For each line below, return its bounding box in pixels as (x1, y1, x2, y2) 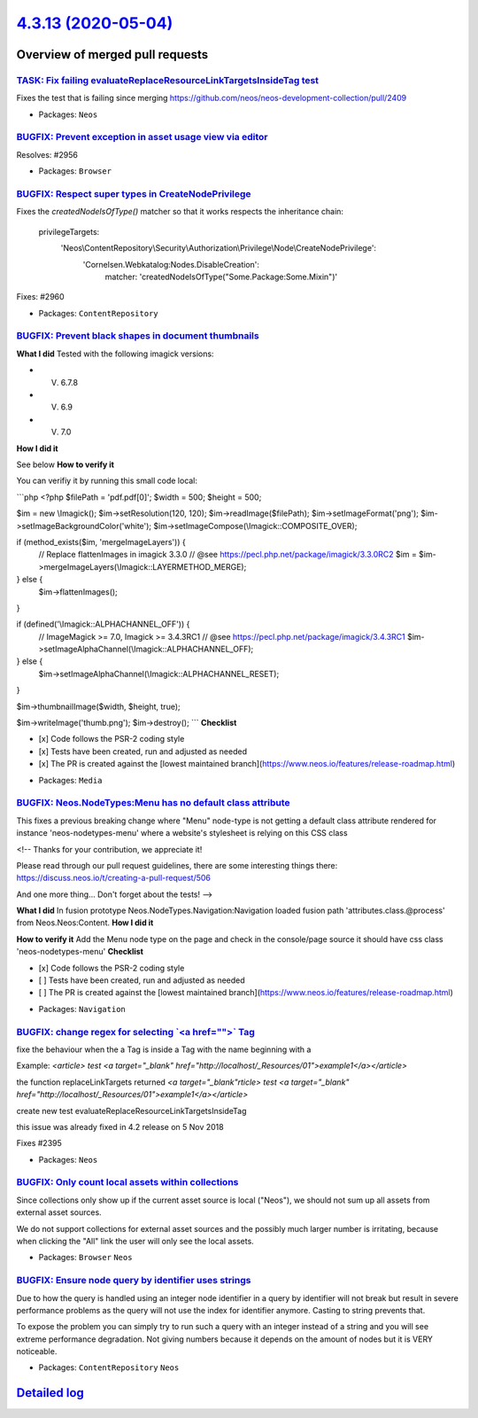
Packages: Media (38, 775, 103, 785)
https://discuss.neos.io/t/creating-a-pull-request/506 (16, 873, 212, 884)
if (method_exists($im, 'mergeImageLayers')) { (16, 536, 186, 547)
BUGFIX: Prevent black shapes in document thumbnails (16, 330, 260, 342)
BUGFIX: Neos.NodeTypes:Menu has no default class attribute (16, 797, 291, 809)
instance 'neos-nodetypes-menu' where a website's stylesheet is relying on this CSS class (16, 828, 349, 838)
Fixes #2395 (16, 1138, 62, 1149)
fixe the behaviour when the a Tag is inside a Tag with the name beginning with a (16, 1044, 312, 1055)
